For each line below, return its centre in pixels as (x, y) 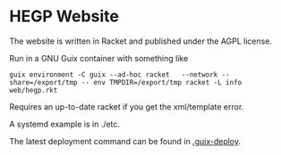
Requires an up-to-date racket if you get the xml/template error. (127, 106)
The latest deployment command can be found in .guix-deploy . (125, 141)
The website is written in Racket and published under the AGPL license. (141, 41)
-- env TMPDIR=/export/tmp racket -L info (162, 82)
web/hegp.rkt (34, 90)
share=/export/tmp (43, 82)
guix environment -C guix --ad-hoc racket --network (114, 74)
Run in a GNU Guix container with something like (99, 58)
